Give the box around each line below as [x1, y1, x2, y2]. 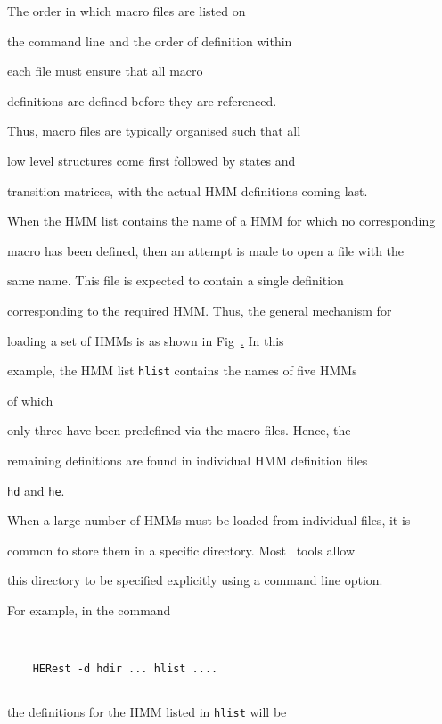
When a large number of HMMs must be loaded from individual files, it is [7, 511, 411, 530]
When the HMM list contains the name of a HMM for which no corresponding [7, 211, 436, 230]
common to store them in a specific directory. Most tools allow [7, 540, 356, 559]
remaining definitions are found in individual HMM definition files [7, 450, 368, 469]
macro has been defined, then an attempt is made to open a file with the [7, 241, 405, 259]
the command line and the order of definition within [7, 31, 292, 50]
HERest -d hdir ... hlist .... [32, 662, 218, 675]
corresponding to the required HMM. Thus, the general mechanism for [7, 300, 392, 319]
